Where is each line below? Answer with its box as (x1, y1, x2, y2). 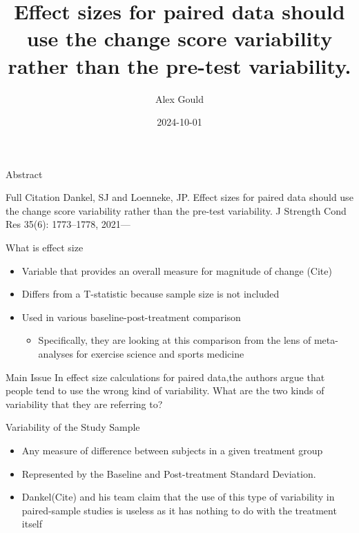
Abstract (6, 166, 43, 181)
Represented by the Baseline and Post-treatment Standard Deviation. (21, 466, 316, 481)
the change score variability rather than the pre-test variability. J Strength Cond (6, 203, 347, 217)
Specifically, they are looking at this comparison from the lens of (38, 333, 311, 347)
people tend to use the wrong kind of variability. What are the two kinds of (6, 383, 324, 398)
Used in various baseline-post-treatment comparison (21, 309, 241, 324)
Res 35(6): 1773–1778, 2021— (6, 217, 130, 231)
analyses (38, 347, 73, 361)
